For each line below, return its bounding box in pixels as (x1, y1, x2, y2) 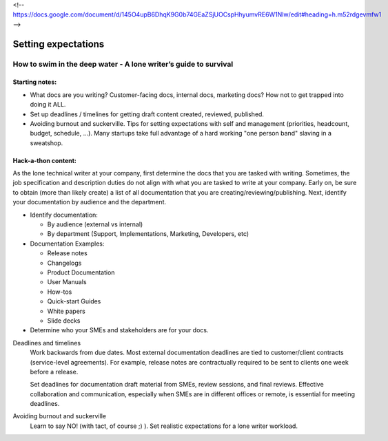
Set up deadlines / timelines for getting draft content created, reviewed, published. (30, 110, 265, 118)
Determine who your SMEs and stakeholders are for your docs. (30, 326, 210, 334)
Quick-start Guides (47, 297, 101, 305)
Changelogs (47, 259, 82, 267)
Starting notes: (12, 78, 57, 86)
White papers (47, 307, 85, 315)
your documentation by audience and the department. (12, 198, 167, 206)
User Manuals (47, 278, 87, 286)
